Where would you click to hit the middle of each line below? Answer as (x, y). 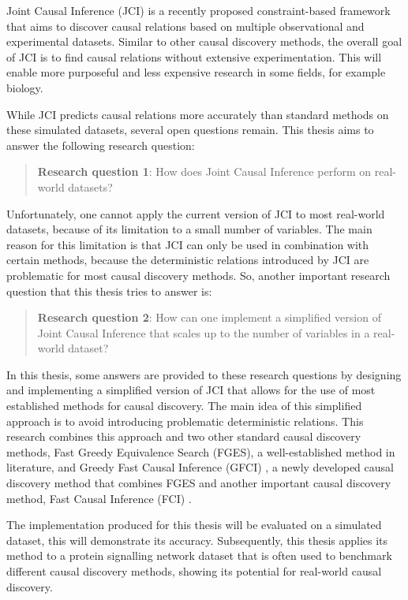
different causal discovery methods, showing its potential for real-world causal (194, 571)
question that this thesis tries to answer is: (109, 291)
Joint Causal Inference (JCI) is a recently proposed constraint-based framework (198, 10)
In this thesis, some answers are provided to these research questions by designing (204, 374)
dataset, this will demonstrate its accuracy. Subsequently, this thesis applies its (197, 540)
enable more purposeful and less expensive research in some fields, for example (196, 72)
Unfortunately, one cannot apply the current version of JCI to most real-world (196, 213)
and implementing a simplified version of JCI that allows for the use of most (191, 390)
